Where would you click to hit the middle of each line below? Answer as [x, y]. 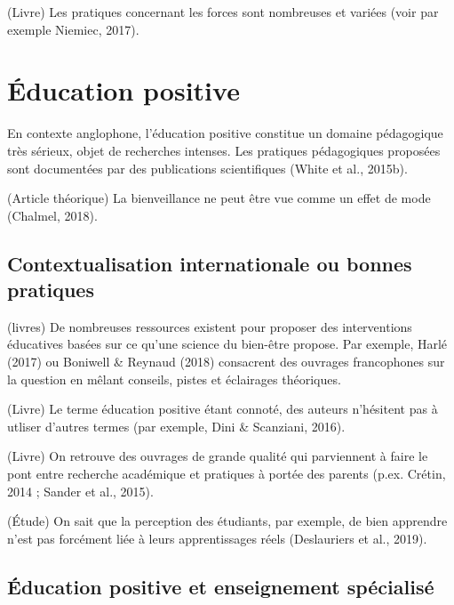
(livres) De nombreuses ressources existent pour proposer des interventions [210, 326]
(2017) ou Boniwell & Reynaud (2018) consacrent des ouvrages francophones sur [226, 362]
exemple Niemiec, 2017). [73, 29]
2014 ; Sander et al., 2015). [80, 491]
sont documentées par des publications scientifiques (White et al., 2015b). [207, 168]
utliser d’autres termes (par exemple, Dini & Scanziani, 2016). [176, 426]
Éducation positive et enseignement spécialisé [221, 586]
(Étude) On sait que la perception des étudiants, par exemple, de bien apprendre [227, 521]
